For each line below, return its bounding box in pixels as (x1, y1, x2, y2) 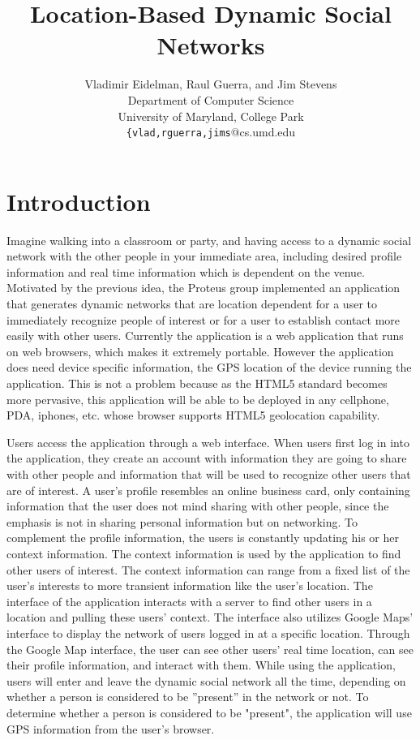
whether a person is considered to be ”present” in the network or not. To (6, 688, 369, 705)
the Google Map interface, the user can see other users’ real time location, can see (6, 640, 414, 657)
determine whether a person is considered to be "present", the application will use (6, 703, 412, 721)
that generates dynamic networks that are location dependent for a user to (6, 295, 377, 312)
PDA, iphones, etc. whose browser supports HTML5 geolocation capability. (6, 407, 380, 424)
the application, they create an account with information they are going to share (6, 450, 407, 467)
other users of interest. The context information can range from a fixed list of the (6, 561, 410, 578)
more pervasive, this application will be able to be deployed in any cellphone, (6, 390, 389, 407)
